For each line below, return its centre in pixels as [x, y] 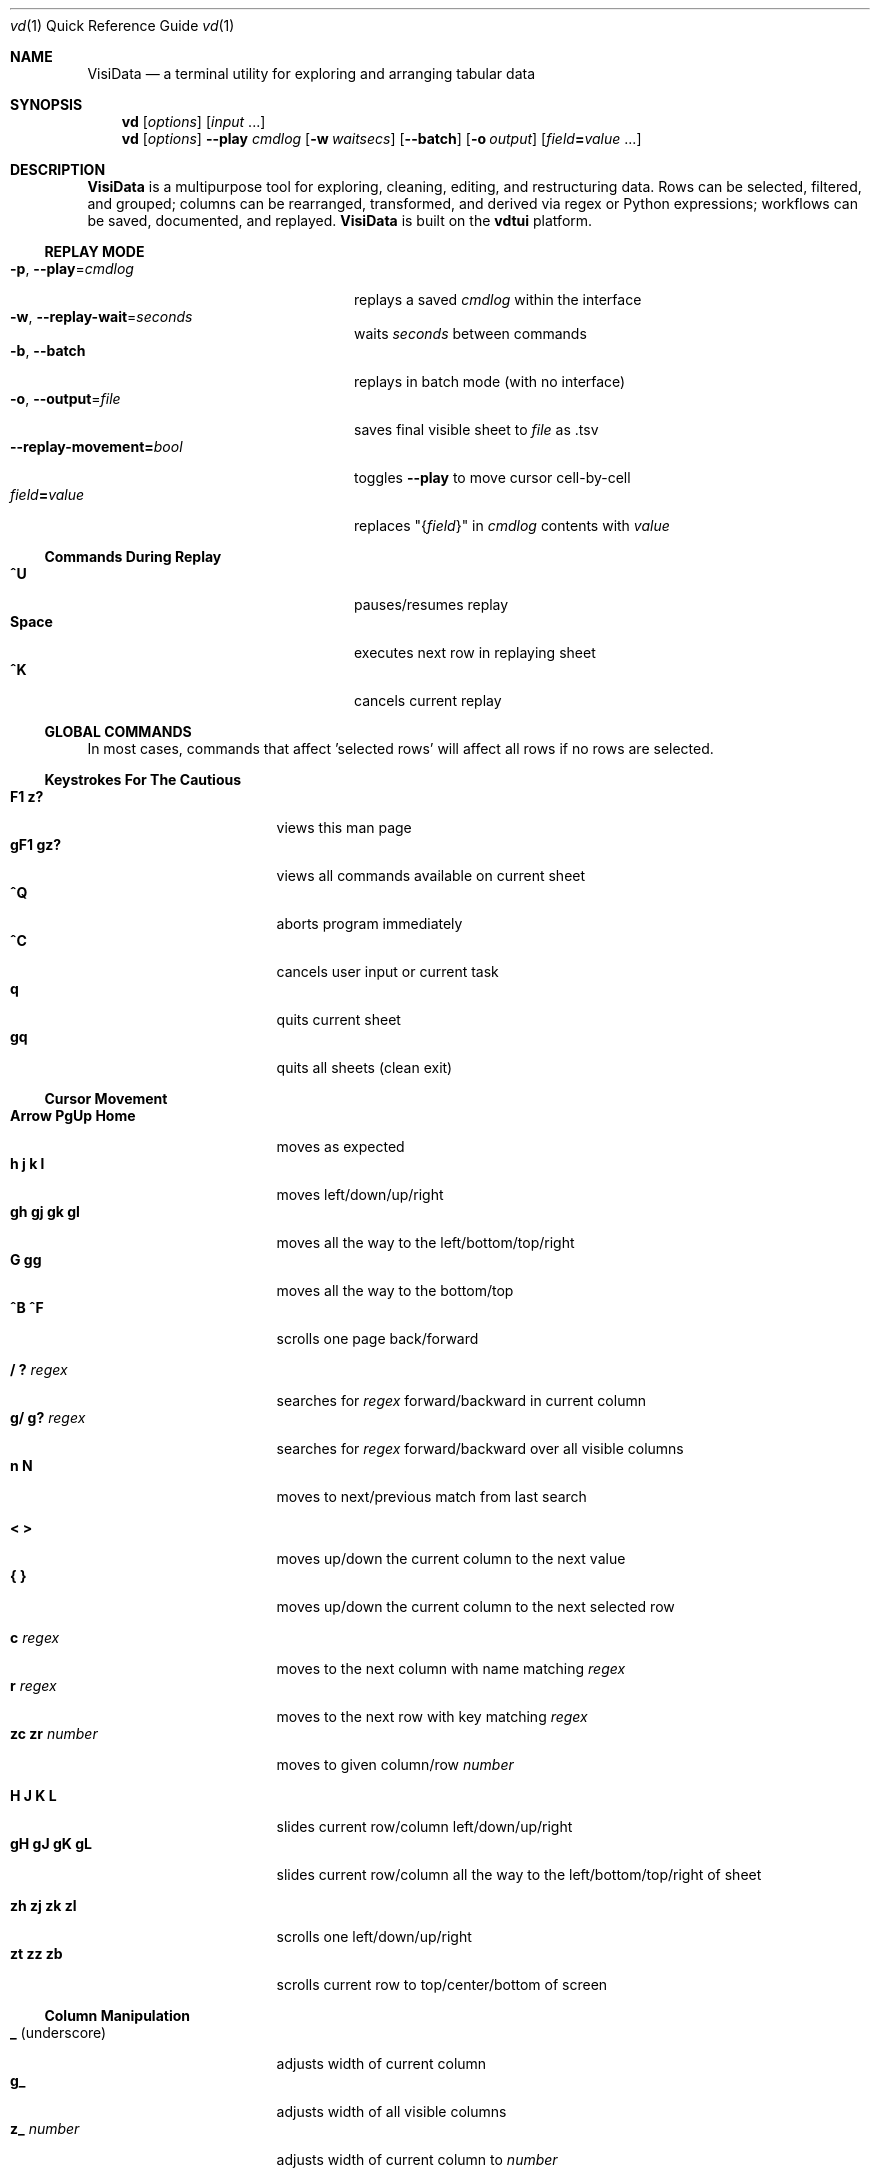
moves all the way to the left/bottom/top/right [425, 1242]
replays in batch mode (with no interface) [490, 381]
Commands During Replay [133, 556]
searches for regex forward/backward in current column [461, 1400]
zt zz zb [36, 1953]
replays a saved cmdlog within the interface [498, 299]
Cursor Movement [106, 1098]
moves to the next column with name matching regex [451, 1668]
